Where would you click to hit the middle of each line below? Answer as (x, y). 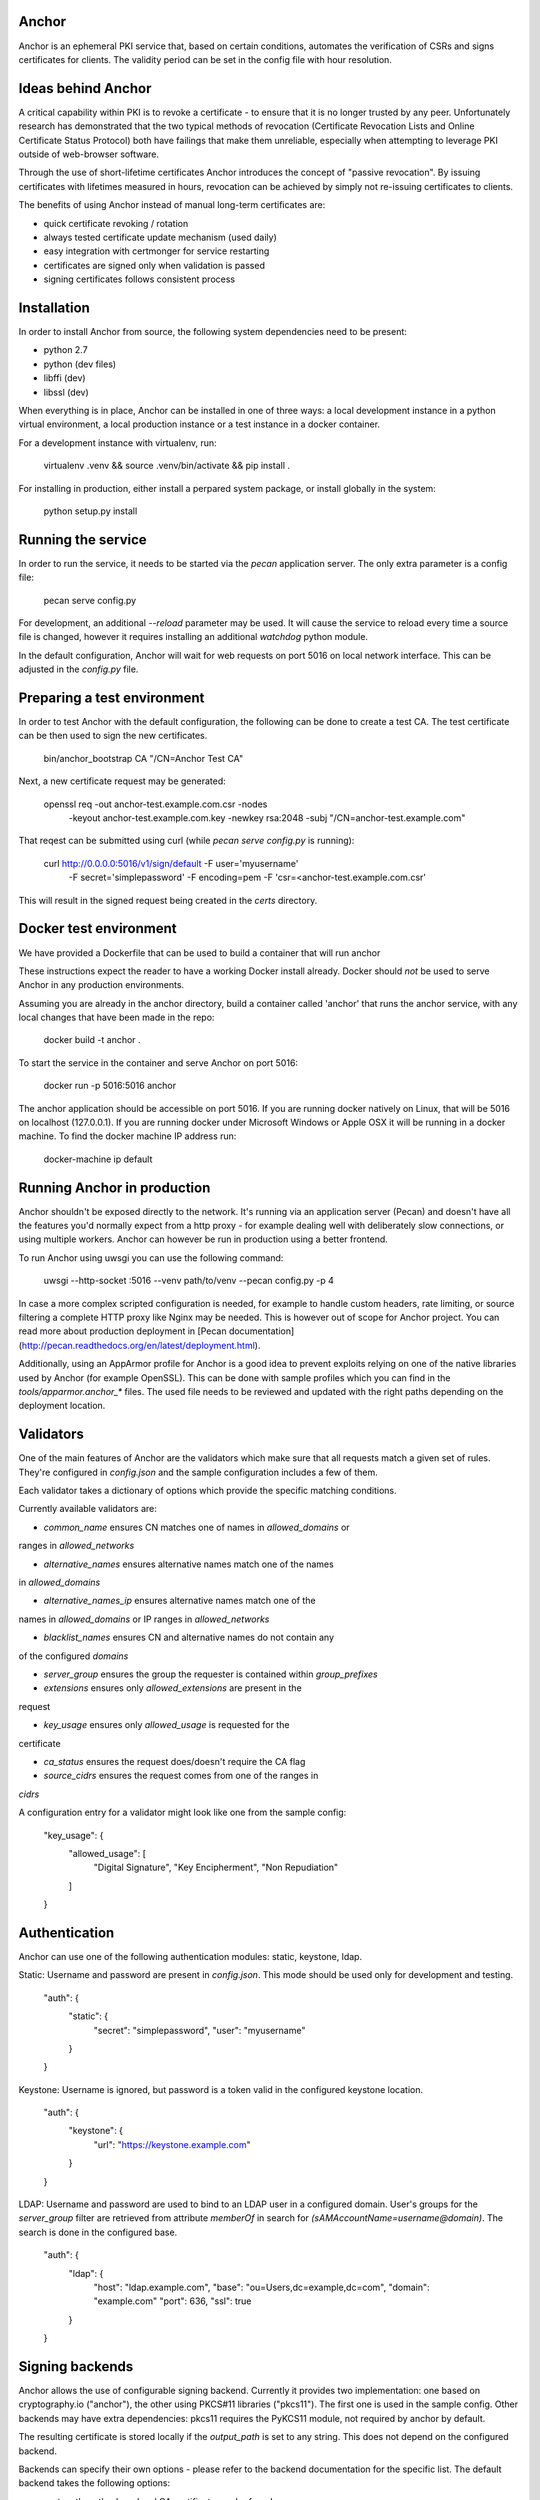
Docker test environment (97, 928)
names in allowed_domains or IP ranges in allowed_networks (144, 1619)
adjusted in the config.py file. (78, 669)
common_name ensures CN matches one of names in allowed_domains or (196, 1527)
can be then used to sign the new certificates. (113, 736)
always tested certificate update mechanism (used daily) (160, 237)
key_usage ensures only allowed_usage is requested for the (166, 1725)
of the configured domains (73, 1656)
